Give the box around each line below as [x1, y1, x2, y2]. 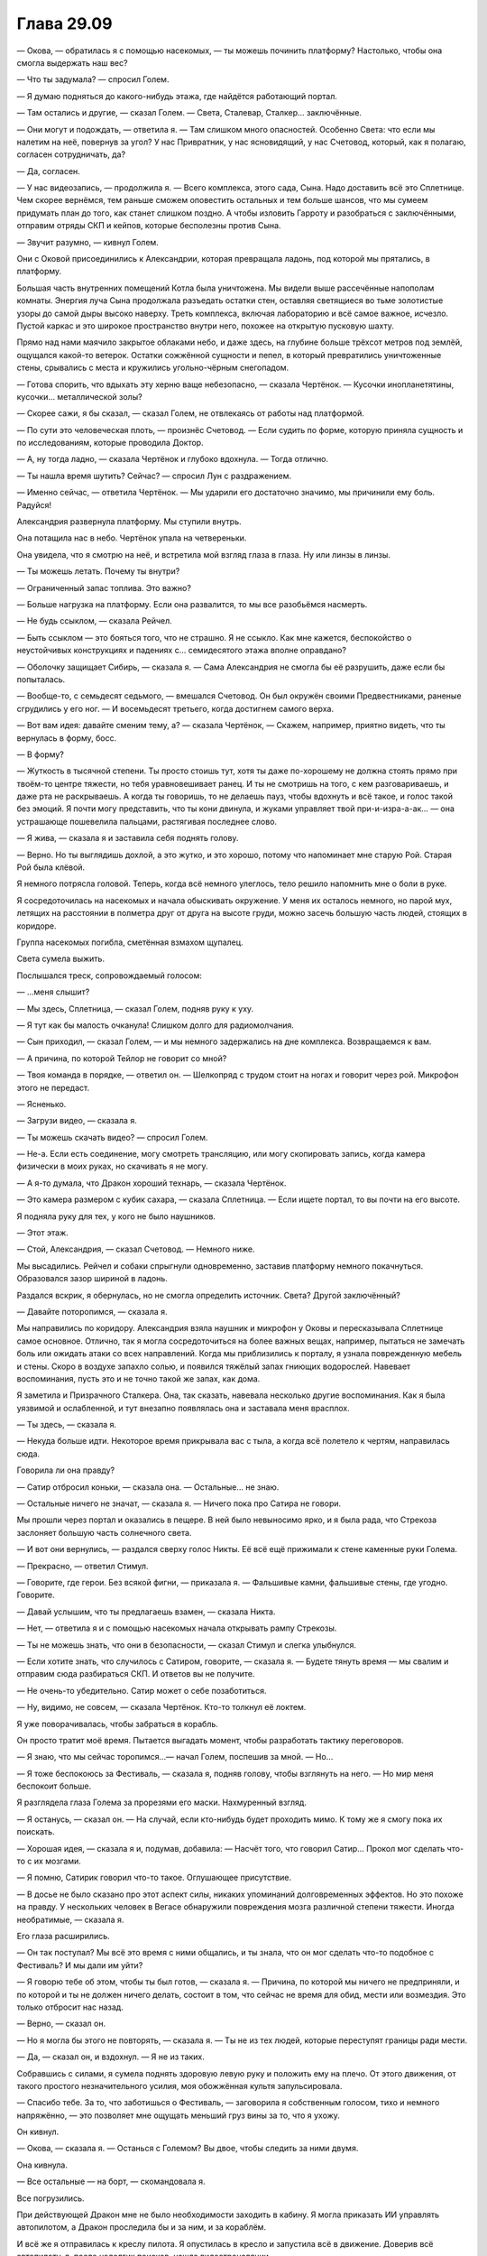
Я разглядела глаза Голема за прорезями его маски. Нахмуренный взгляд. [16, 1797, 307, 1808]
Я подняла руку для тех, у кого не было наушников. [16, 1210, 216, 1222]
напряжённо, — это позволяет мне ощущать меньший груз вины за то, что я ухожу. [16, 2110, 340, 2121]
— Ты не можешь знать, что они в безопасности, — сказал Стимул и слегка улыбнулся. [16, 1639, 356, 1650]
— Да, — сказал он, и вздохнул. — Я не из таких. [16, 2051, 205, 2062]
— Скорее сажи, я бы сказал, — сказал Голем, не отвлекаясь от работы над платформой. [16, 408, 364, 419]
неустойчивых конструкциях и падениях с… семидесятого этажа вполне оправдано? [16, 645, 347, 656]
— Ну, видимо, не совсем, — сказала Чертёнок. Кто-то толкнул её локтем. [16, 1702, 307, 1713]
